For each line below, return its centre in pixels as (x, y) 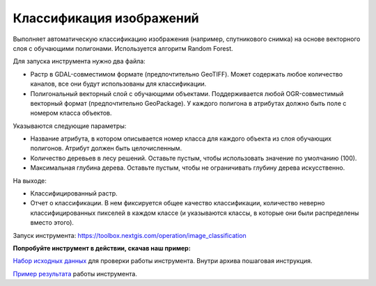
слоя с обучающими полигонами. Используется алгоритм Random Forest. (123, 48)
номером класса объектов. (71, 113)
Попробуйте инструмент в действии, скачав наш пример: (102, 248)
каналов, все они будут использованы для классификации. (118, 84)
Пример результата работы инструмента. (75, 273)
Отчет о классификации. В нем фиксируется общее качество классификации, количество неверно (178, 203)
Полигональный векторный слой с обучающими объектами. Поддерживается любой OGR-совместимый (187, 93)
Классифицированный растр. (74, 193)
